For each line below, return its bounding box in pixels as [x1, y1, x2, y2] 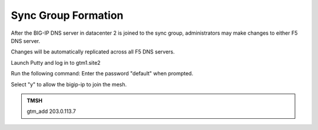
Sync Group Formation [11, 9, 124, 22]
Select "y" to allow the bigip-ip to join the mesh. [11, 81, 127, 88]
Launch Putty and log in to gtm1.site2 [11, 59, 101, 66]
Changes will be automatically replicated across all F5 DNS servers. [11, 48, 175, 55]
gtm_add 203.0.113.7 [26, 108, 76, 115]
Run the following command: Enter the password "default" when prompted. [11, 70, 194, 77]
